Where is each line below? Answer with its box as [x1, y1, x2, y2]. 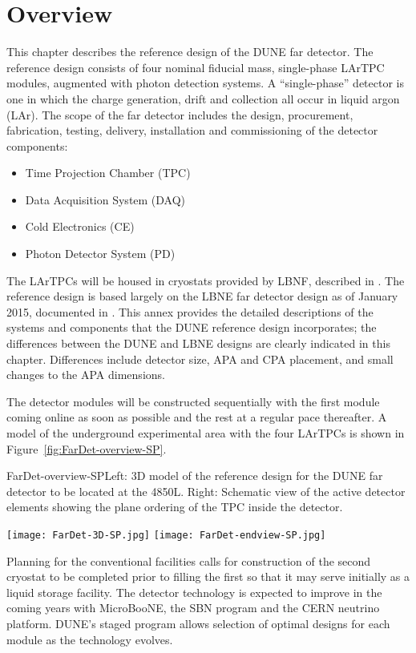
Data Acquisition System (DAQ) [25, 191, 186, 208]
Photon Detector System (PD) [25, 245, 176, 262]
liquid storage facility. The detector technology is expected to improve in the [6, 583, 382, 600]
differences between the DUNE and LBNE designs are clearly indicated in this [6, 335, 390, 352]
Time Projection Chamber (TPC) [25, 164, 191, 181]
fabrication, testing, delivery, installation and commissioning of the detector [6, 122, 378, 139]
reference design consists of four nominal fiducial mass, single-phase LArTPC [6, 58, 385, 75]
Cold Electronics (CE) [25, 218, 135, 235]
